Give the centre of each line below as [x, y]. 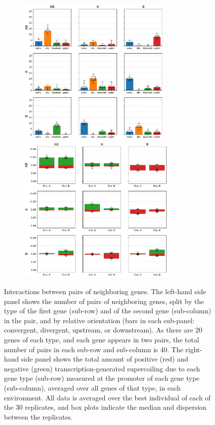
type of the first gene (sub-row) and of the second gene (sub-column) [108, 311]
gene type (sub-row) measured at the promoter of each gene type [102, 378]
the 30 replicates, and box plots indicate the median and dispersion [105, 407]
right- [194, 349]
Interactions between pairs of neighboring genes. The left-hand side [105, 291]
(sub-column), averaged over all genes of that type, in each [92, 387]
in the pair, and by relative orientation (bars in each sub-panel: [99, 320]
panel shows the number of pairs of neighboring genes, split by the [104, 301]
